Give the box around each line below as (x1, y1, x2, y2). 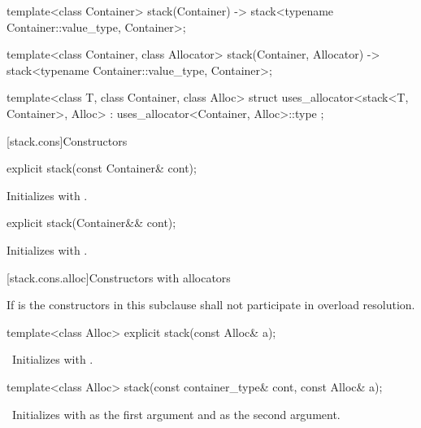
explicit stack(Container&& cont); (7, 214, 176, 231)
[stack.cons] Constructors (7, 132, 128, 149)
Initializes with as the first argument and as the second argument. (11, 405, 341, 422)
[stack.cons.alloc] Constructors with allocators (7, 269, 231, 286)
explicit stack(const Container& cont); (7, 159, 197, 177)
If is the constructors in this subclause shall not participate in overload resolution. (7, 296, 415, 313)
